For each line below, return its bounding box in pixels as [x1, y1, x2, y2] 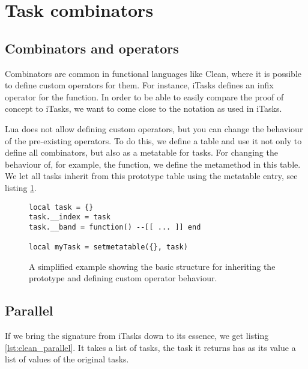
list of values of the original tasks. [5, 353, 129, 365]
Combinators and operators [5, 38, 179, 57]
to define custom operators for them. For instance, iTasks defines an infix [5, 79, 274, 91]
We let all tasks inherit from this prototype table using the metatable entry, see [5, 169, 298, 182]
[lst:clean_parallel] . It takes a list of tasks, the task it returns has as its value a [5, 341, 296, 353]
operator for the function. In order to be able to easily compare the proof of [5, 90, 284, 103]
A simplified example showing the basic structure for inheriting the [29, 260, 276, 272]
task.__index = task [29, 213, 111, 222]
